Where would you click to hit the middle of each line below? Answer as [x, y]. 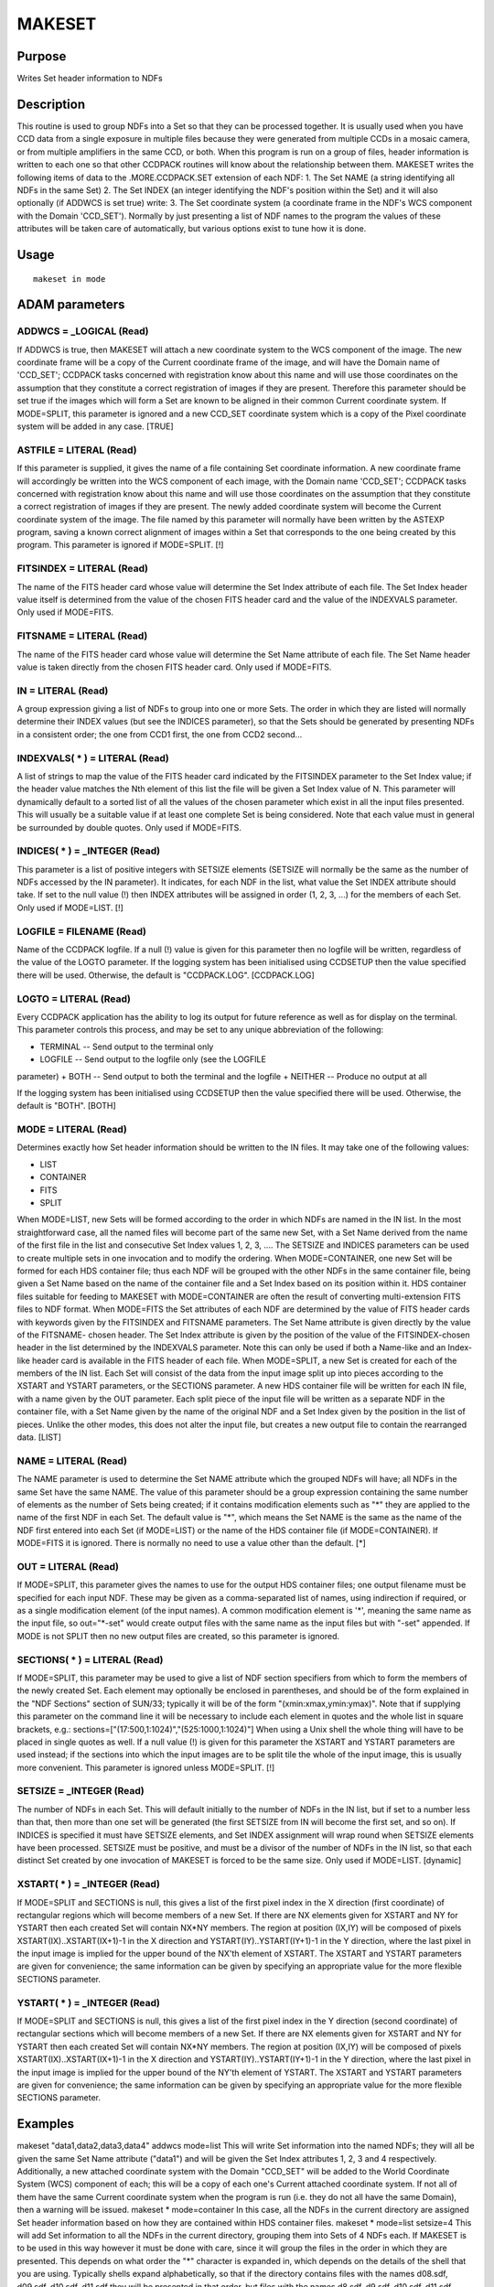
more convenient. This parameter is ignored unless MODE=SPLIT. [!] [146, 1767]
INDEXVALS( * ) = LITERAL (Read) [93, 757]
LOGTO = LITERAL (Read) [74, 999]
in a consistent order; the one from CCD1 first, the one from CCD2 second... [160, 734]
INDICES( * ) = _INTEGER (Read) [88, 851]
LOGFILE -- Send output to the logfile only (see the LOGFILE [153, 1059]
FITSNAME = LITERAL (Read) [82, 636]
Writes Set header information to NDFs [90, 79]
